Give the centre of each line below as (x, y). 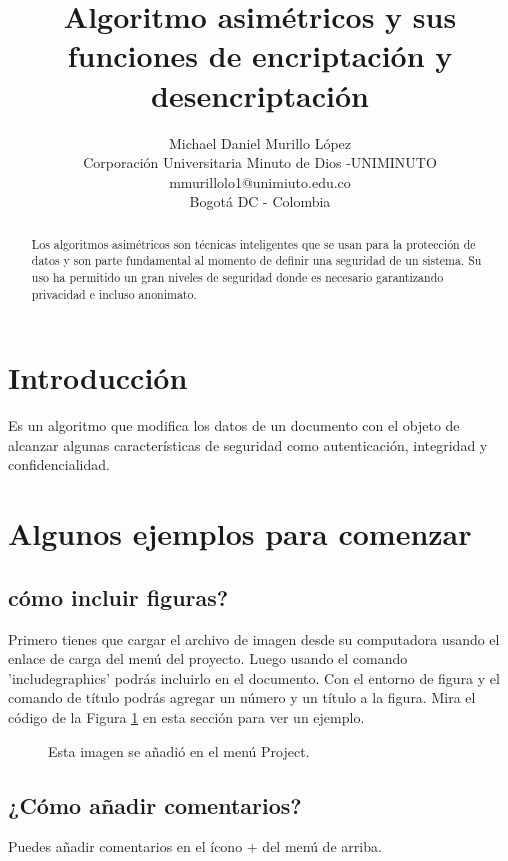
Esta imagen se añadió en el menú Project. (179, 750)
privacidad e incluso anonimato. (114, 293)
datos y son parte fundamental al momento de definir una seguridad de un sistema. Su (256, 260)
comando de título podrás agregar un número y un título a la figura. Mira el (242, 697)
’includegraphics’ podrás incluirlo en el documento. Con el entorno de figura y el (254, 677)
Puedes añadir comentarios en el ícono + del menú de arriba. (195, 846)
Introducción (98, 377)
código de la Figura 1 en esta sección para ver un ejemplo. (186, 716)
